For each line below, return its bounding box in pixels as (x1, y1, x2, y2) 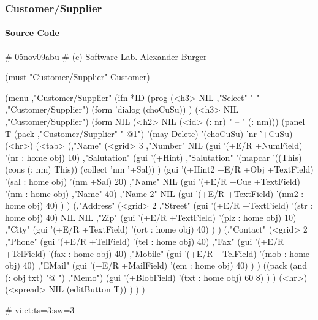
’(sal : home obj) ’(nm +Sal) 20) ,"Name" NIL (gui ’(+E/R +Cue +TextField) (5, 174, 300, 187)
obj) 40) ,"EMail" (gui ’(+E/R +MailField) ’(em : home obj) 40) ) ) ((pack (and (5, 259, 308, 272)
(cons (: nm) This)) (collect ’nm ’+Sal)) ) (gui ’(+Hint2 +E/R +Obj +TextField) (5, 163, 314, 176)
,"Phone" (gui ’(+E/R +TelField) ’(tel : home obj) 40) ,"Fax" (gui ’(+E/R (5, 234, 284, 247)
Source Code (5, 26, 59, 39)
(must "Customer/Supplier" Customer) (5, 70, 150, 83)
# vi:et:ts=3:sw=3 (5, 303, 75, 316)
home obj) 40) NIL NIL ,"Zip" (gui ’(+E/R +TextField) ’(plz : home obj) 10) (5, 210, 297, 223)
